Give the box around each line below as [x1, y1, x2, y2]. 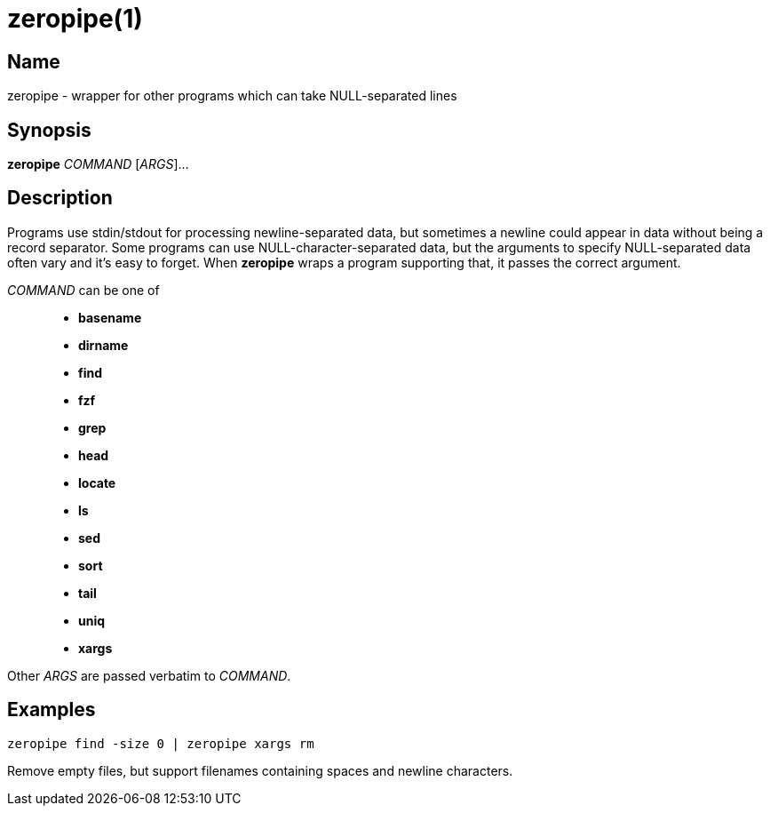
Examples [7, 698, 96, 721]
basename [78, 309, 142, 325]
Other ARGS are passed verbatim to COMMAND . [7, 667, 291, 683]
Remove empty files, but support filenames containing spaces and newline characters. [7, 762, 513, 778]
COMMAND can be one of [7, 282, 160, 298]
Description [7, 187, 113, 210]
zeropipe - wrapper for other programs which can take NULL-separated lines [7, 88, 457, 104]
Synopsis [7, 118, 91, 141]
